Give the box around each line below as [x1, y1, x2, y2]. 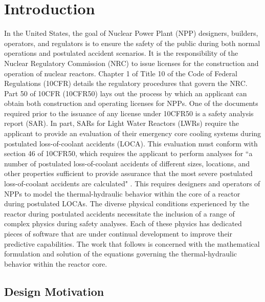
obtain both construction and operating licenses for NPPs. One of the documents [4, 98, 258, 109]
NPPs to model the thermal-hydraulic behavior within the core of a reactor [4, 188, 240, 199]
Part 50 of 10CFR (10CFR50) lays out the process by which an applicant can [4, 88, 247, 98]
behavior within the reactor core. [4, 258, 107, 269]
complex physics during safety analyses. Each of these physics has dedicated [4, 218, 242, 229]
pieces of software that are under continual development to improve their [4, 228, 232, 239]
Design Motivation [4, 283, 104, 299]
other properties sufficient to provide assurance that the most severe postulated [4, 168, 253, 179]
